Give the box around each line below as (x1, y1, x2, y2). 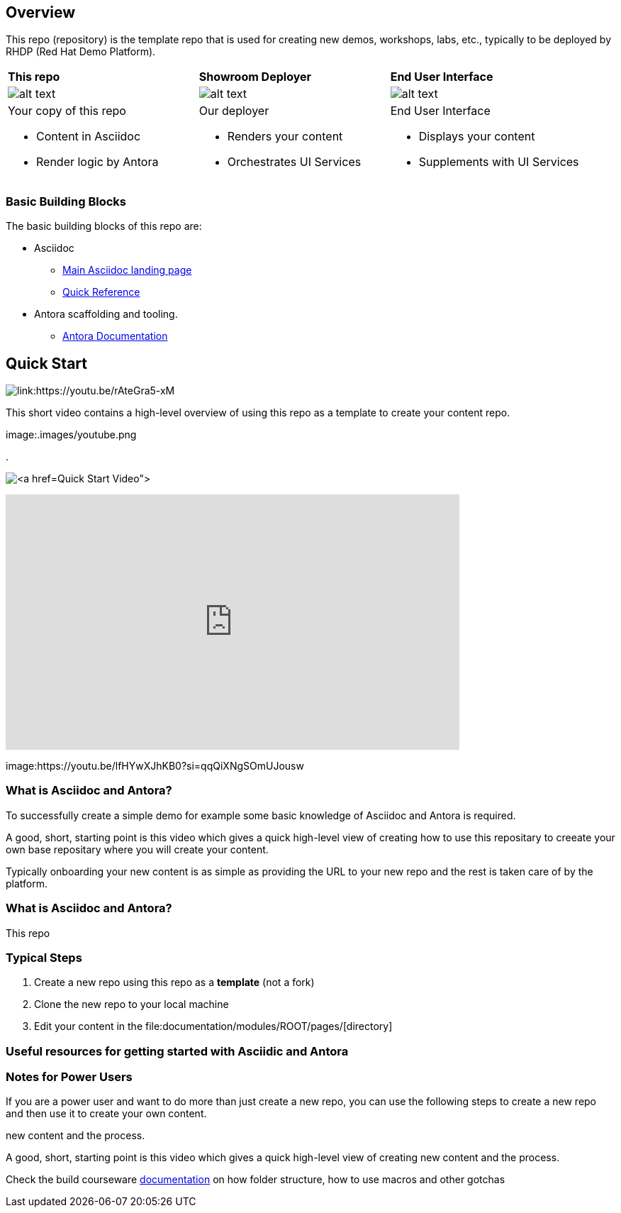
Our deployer (198, 104, 269, 118)
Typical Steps (6, 950, 82, 965)
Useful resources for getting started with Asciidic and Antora (6, 1043, 349, 1058)
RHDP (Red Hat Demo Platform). (6, 45, 156, 58)
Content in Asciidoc (36, 129, 141, 144)
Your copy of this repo (8, 104, 126, 118)
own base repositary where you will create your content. (6, 843, 269, 855)
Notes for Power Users (6, 1070, 133, 1085)
